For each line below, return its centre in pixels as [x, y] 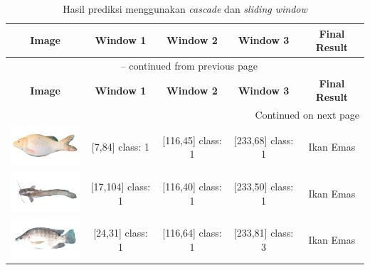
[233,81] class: [264, 233]
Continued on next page [307, 115]
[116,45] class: [192, 140]
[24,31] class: [121, 233]
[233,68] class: [264, 140]
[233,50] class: [264, 186]
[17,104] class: [121, 186]
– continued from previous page [189, 66]
